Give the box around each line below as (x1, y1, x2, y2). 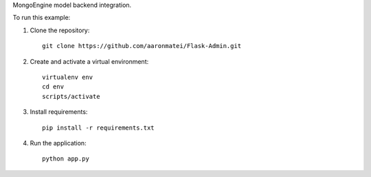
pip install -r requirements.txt (42, 123, 155, 132)
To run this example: (12, 14, 71, 22)
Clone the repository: (30, 26, 90, 34)
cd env (42, 83, 65, 91)
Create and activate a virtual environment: (30, 57, 149, 65)
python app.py (42, 155, 89, 163)
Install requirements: (30, 108, 88, 116)
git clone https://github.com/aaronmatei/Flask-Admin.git (42, 42, 242, 50)
